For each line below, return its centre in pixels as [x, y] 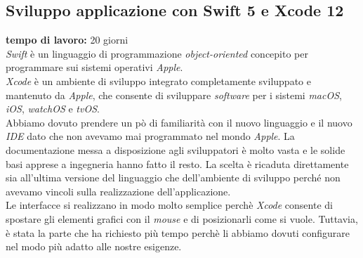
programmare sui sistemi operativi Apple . [94, 67]
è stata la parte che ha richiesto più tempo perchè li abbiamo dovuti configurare [178, 232]
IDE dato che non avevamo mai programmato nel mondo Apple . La [150, 136]
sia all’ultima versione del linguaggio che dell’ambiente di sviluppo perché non [173, 178]
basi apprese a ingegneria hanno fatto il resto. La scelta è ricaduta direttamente [177, 163]
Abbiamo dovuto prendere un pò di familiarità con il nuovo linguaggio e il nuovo [179, 122]
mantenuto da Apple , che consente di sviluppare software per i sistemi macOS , [174, 95]
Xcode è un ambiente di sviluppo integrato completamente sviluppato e [158, 80]
